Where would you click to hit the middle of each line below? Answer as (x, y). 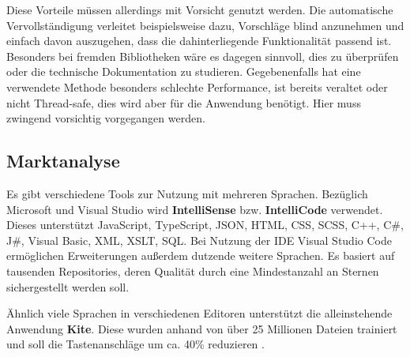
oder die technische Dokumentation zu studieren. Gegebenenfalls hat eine (184, 71)
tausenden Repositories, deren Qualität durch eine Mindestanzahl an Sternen (193, 271)
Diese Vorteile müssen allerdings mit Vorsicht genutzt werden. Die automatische (200, 9)
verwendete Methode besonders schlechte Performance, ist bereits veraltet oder (197, 86)
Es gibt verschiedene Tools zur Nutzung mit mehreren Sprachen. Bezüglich (187, 193)
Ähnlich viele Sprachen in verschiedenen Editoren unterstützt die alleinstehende (199, 313)
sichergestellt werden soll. (68, 286)
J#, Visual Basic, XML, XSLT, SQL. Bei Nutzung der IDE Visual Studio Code (199, 240)
